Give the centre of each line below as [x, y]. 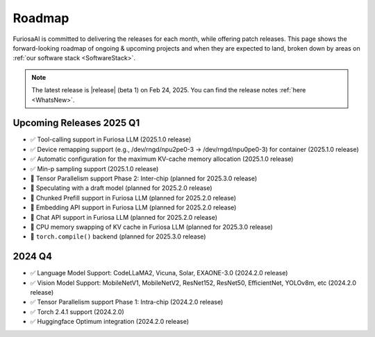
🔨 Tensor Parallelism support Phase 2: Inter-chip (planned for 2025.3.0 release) [144, 178]
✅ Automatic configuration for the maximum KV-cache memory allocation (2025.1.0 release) [162, 159]
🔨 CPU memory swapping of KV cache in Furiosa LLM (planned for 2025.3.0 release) [152, 227]
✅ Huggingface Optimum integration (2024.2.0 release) [109, 322]
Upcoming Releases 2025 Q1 [76, 123]
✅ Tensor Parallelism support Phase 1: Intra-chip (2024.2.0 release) [127, 302]
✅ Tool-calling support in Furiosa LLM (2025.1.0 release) [111, 139]
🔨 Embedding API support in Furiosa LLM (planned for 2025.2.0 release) [133, 207]
